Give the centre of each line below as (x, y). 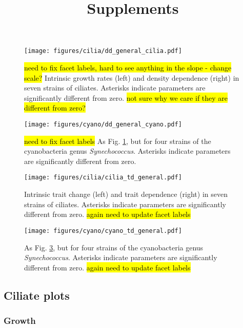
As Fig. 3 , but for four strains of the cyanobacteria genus (114, 247)
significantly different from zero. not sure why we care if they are (126, 97)
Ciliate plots (37, 295)
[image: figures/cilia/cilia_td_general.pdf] (103, 178)
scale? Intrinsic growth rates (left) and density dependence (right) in (132, 77)
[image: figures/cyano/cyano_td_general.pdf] (103, 231)
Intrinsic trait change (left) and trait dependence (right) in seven (126, 194)
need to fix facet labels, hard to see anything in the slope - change (128, 68)
